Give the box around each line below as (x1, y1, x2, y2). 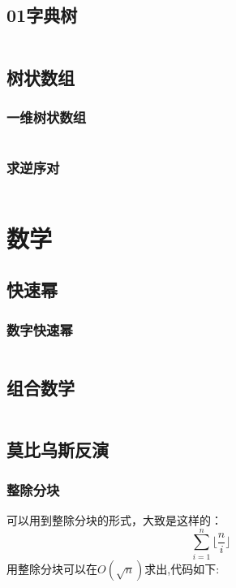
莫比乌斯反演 (6, 437, 109, 462)
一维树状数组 (6, 106, 87, 127)
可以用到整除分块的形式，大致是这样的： (6, 512, 222, 528)
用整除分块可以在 (6, 560, 97, 577)
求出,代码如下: (144, 560, 220, 577)
